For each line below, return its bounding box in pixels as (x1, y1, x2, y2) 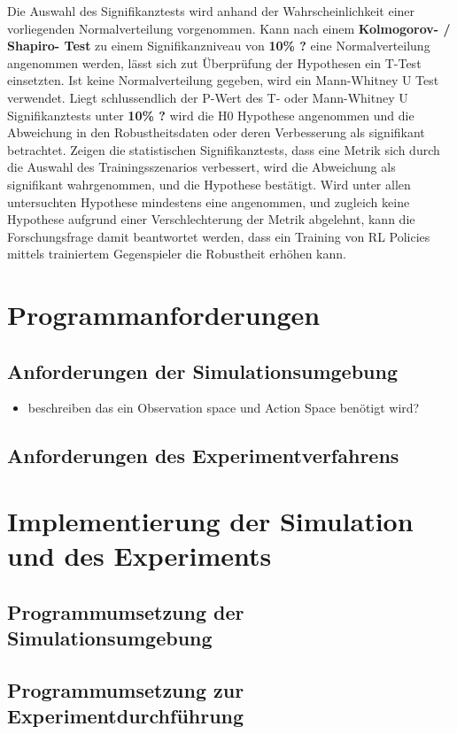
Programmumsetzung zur (7, 676, 244, 703)
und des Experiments (7, 537, 272, 574)
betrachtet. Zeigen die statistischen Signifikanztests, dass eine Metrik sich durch (7, 140, 440, 158)
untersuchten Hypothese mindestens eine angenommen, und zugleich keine (7, 192, 410, 211)
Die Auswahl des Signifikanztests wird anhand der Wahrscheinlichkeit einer (7, 2, 415, 19)
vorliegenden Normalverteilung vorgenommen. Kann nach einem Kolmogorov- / (7, 19, 451, 37)
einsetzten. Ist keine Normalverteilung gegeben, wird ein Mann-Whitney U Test (7, 71, 439, 89)
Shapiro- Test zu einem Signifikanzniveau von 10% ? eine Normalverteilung (7, 36, 430, 55)
